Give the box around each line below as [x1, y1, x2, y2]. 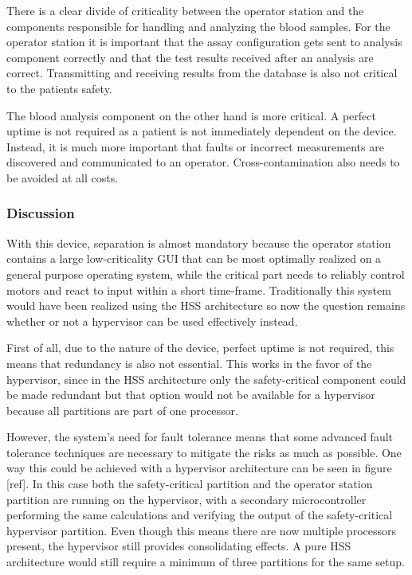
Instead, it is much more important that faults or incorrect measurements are [6, 138, 384, 155]
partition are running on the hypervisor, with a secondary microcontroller [6, 491, 367, 507]
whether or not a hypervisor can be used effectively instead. [6, 312, 298, 329]
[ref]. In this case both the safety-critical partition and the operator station [6, 475, 373, 492]
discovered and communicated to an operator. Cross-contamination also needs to [6, 154, 400, 170]
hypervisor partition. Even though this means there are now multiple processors [6, 522, 397, 538]
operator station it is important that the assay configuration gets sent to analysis [6, 33, 402, 50]
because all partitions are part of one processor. [6, 401, 239, 418]
